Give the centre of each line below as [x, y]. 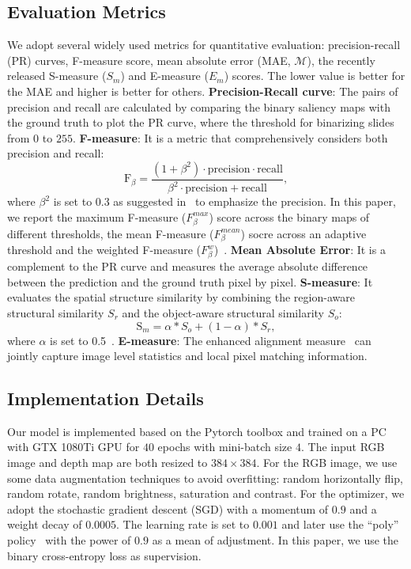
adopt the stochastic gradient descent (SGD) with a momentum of [168, 508]
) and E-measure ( [164, 76]
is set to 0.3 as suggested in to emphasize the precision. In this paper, [224, 201]
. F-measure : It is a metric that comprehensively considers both [230, 137]
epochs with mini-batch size [225, 447]
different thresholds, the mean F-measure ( [111, 233]
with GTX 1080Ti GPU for [74, 447]
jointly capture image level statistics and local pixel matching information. [187, 356]
